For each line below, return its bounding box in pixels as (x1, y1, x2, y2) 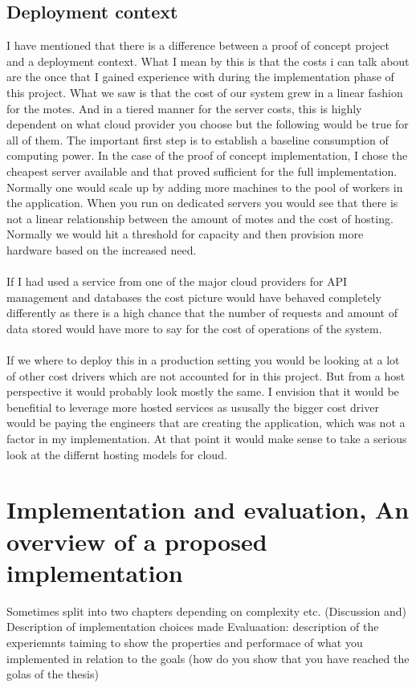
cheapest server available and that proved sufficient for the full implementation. (6, 162, 398, 179)
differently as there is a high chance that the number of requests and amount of (6, 304, 398, 321)
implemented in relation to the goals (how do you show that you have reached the (6, 649, 410, 666)
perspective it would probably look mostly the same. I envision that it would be (6, 383, 399, 400)
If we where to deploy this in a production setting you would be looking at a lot (6, 352, 400, 368)
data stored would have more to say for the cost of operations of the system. (6, 320, 382, 336)
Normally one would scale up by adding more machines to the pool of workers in (6, 178, 403, 195)
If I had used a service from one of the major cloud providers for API (6, 273, 348, 290)
